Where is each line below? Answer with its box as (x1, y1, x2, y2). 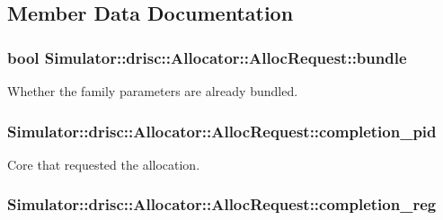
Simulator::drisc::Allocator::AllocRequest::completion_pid (7, 119, 437, 142)
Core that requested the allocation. (7, 154, 200, 173)
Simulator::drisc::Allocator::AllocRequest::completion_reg (7, 193, 437, 216)
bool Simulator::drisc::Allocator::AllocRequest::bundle (7, 46, 407, 68)
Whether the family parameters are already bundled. (7, 82, 298, 100)
